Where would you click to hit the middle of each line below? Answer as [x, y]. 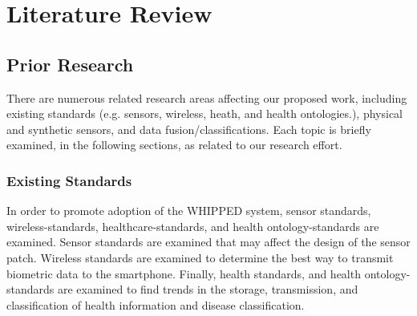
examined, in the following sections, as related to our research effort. [174, 145]
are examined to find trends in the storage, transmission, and [208, 289]
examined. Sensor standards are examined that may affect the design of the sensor [208, 242]
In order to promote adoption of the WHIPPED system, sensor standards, [189, 211]
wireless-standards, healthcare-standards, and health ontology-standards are [193, 226]
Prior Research [70, 64]
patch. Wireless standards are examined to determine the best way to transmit [200, 257]
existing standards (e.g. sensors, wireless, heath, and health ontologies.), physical [205, 113]
